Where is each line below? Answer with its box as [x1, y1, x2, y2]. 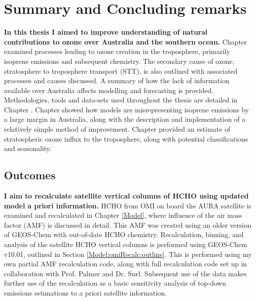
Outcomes [4, 167, 56, 183]
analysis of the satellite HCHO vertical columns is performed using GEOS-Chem [4, 239, 248, 250]
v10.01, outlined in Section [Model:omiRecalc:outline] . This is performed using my [4, 249, 252, 259]
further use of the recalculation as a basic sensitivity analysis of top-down [4, 278, 226, 288]
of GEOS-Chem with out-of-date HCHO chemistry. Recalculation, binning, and [4, 229, 244, 240]
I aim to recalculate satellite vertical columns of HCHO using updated [4, 191, 249, 201]
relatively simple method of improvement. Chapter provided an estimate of [4, 124, 230, 134]
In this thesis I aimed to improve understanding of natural [4, 27, 208, 37]
